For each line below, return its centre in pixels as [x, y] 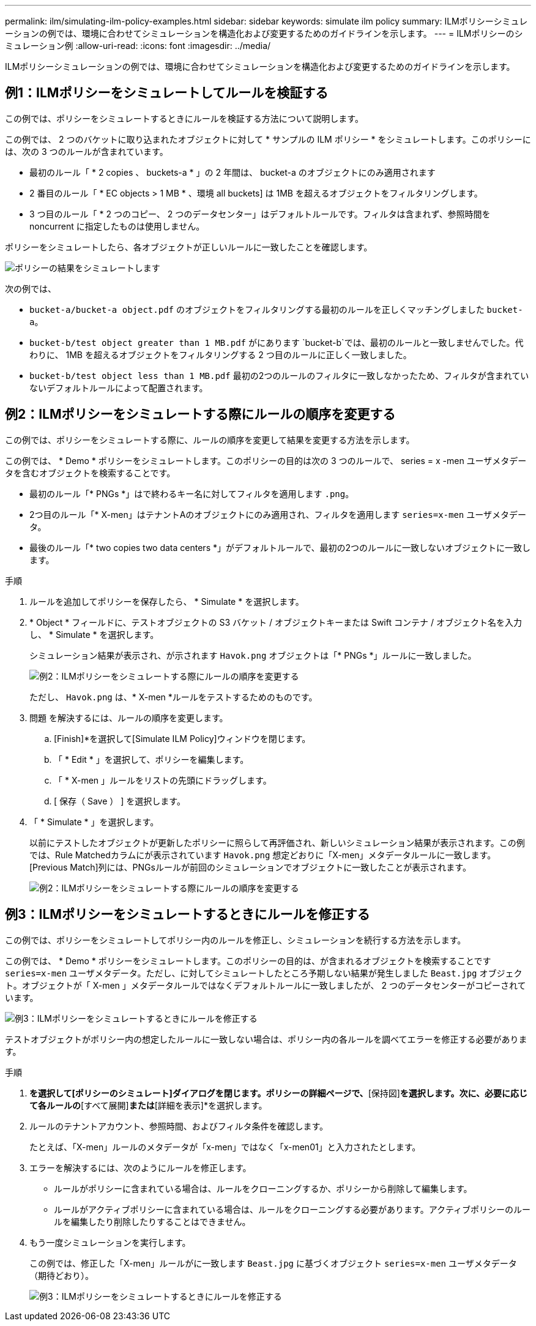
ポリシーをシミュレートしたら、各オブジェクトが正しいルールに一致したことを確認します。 [189, 247]
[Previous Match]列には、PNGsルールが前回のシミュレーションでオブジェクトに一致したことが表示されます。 [250, 867]
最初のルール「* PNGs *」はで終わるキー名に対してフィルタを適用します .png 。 [192, 493]
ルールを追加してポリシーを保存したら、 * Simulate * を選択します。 [167, 601]
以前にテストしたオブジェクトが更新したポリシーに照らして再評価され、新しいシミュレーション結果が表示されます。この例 [277, 842]
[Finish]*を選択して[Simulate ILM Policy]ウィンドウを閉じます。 [182, 738]
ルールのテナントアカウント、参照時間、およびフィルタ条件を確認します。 [179, 1126]
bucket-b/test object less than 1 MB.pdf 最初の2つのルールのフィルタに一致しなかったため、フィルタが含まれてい [279, 375]
